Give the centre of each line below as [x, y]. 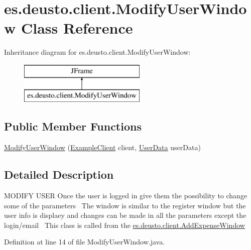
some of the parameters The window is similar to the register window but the [125, 205]
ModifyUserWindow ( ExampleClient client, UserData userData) [102, 147]
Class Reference [77, 28]
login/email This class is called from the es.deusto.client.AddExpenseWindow [124, 225]
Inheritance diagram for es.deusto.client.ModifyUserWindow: [97, 52]
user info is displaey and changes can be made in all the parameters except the [125, 215]
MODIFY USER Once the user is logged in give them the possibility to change [126, 196]
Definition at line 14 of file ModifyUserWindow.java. [85, 242]
